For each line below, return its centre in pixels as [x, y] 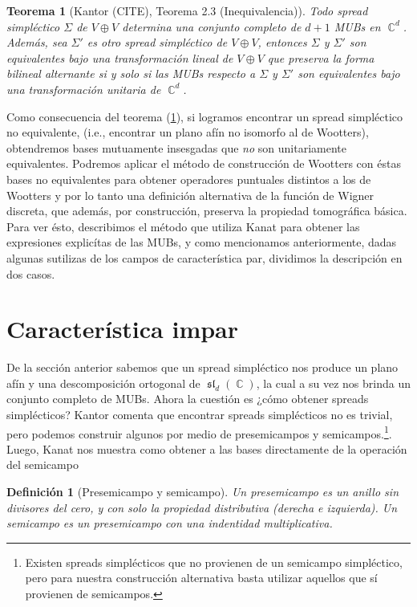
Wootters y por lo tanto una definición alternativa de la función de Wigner [190, 195]
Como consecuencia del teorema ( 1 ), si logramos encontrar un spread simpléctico [205, 116]
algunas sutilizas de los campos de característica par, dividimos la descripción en [204, 257]
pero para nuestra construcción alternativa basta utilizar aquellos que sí [201, 578]
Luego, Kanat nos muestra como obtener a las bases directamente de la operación [207, 448]
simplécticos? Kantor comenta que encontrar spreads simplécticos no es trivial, [200, 414]
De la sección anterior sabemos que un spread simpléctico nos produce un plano [202, 367]
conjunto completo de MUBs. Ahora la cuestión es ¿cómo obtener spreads [188, 399]
